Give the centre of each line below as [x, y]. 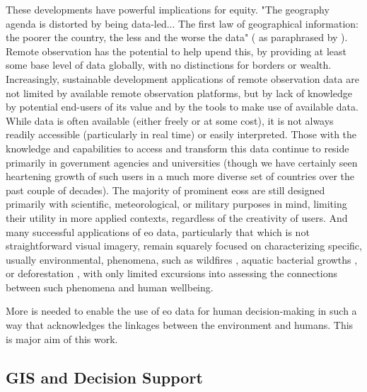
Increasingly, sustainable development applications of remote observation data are [182, 78]
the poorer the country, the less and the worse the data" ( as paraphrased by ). [177, 37]
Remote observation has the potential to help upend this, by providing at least [176, 51]
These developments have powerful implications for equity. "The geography [168, 9]
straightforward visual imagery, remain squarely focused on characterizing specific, [184, 246]
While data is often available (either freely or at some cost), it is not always [170, 120]
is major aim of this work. [62, 338]
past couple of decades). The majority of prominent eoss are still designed [165, 190]
